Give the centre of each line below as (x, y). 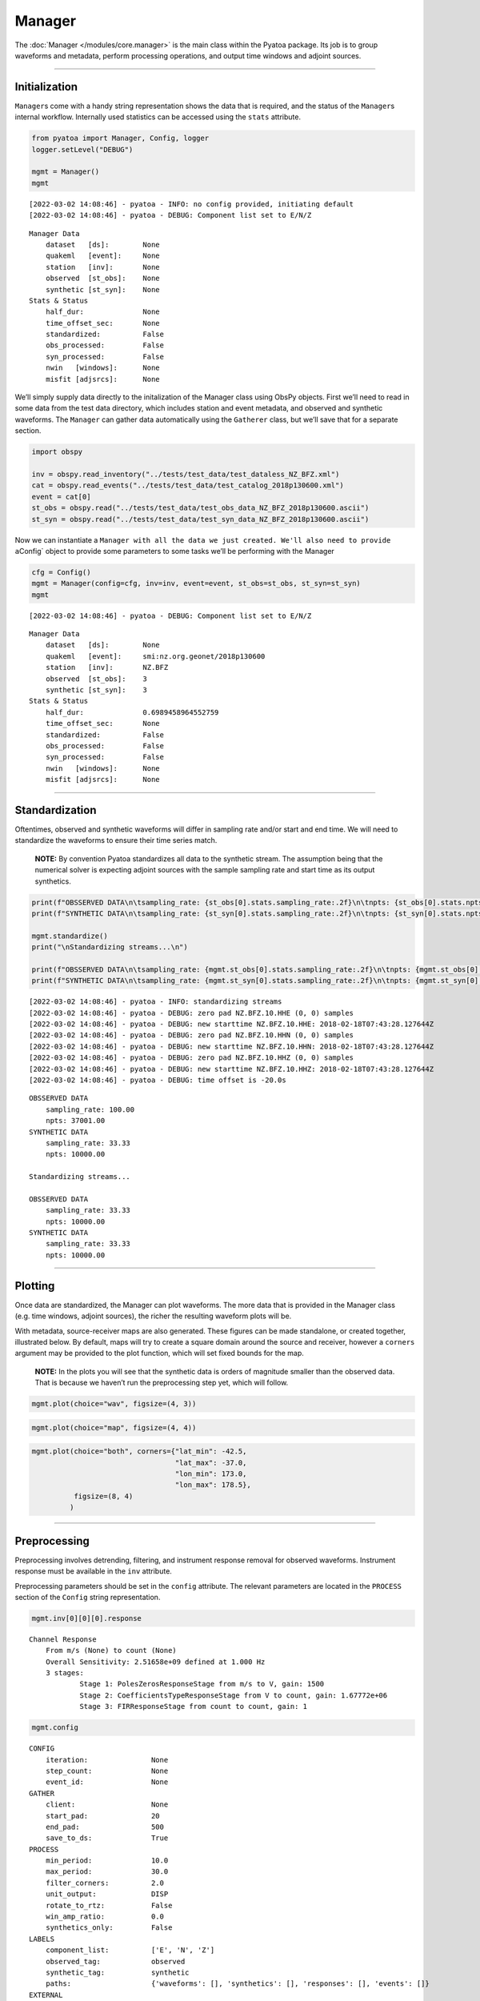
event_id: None (107, 1782)
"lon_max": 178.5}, (213, 1485)
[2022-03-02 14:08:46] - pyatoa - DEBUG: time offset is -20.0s (158, 1080)
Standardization (56, 810)
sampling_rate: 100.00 (90, 1109)
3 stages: (64, 1673)
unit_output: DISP (107, 1894)
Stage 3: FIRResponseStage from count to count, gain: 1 (194, 1706)
